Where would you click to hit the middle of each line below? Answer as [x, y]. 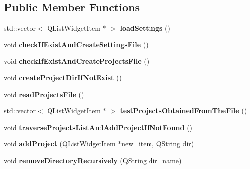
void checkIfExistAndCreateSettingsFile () [76, 44]
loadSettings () [145, 28]
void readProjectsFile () [44, 94]
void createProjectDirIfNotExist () [63, 77]
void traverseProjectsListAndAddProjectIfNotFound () [98, 127]
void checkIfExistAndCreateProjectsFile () [77, 61]
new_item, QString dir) [158, 144]
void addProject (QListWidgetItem [60, 144]
